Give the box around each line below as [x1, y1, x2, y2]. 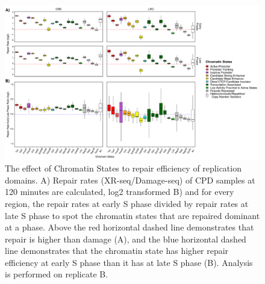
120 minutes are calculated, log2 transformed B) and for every [5, 185, 234, 198]
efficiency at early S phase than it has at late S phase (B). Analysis [5, 256, 253, 268]
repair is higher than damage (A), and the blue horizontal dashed [5, 232, 246, 245]
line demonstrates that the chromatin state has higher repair [5, 244, 229, 257]
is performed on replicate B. [5, 268, 108, 280]
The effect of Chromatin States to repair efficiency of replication [5, 162, 242, 174]
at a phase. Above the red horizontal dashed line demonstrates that [5, 221, 254, 233]
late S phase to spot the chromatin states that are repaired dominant [5, 209, 260, 221]
